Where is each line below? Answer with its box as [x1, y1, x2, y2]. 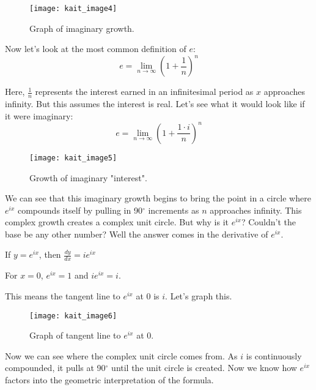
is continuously [246, 349, 302, 362]
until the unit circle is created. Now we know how [111, 361, 297, 374]
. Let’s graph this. [165, 289, 232, 302]
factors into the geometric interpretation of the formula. [5, 373, 214, 386]
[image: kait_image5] [29, 153, 117, 162]
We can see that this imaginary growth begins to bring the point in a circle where [5, 192, 311, 204]
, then [39, 248, 61, 261]
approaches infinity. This [210, 203, 302, 216]
